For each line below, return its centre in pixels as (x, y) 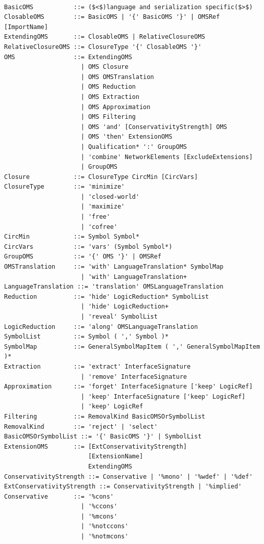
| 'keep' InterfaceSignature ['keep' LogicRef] (163, 396)
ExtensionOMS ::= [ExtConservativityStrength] (95, 446)
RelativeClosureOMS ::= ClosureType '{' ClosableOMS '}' (103, 47)
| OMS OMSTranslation (117, 77)
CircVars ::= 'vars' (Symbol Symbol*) (88, 247)
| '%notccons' (105, 526)
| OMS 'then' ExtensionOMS (127, 137)
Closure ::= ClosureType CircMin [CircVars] (101, 177)
